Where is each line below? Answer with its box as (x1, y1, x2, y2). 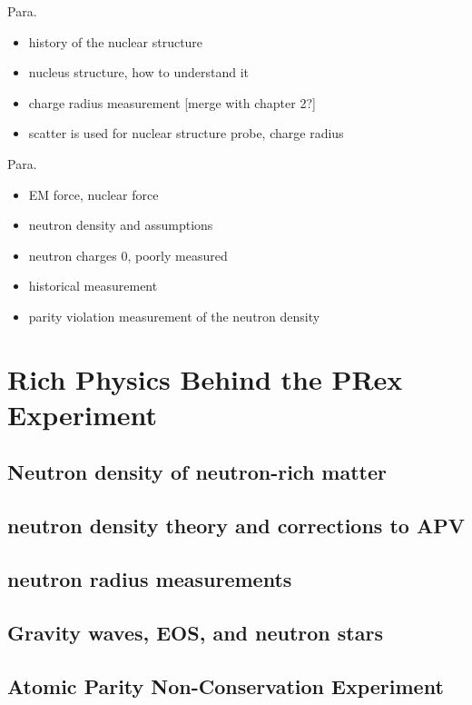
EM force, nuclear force (28, 184, 159, 204)
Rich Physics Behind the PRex (7, 360, 403, 397)
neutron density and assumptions (28, 215, 213, 234)
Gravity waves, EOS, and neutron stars (7, 618, 383, 646)
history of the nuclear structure (28, 32, 203, 51)
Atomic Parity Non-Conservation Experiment (7, 671, 444, 700)
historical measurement (28, 276, 158, 295)
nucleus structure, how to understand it (28, 63, 250, 82)
